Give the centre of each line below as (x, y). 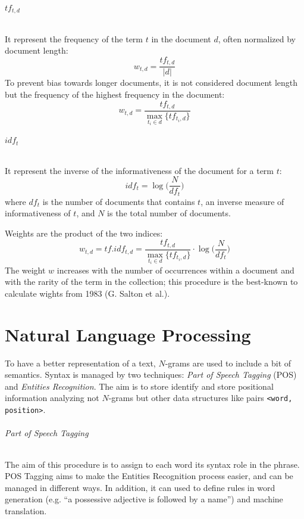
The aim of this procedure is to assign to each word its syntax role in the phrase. (152, 464)
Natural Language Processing (128, 334)
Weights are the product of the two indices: (84, 233)
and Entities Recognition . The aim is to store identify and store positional (139, 386)
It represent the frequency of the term (74, 38)
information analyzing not (52, 398)
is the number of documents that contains (119, 201)
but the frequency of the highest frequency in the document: (115, 94)
